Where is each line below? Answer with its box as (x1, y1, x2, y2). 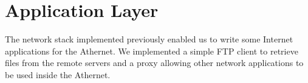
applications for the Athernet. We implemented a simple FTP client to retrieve (5, 44, 298, 57)
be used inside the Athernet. (5, 68, 111, 81)
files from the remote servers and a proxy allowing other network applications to (5, 56, 304, 69)
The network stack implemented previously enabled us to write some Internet (5, 33, 293, 45)
